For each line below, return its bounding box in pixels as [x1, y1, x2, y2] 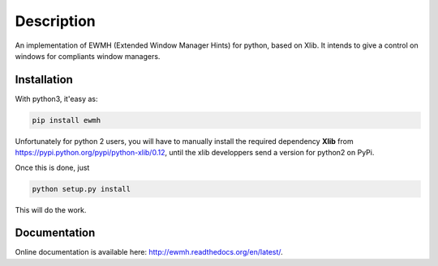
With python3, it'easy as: [15, 94, 98, 103]
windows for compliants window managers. [15, 51, 161, 61]
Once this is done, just [15, 163, 90, 172]
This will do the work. [15, 205, 87, 214]
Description [15, 12, 97, 30]
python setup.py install [32, 184, 131, 193]
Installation [15, 73, 73, 87]
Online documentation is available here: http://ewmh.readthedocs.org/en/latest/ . [15, 247, 283, 257]
